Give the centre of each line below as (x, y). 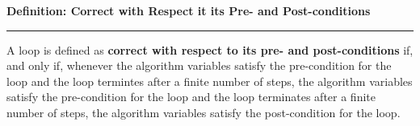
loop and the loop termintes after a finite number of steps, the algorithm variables (210, 81)
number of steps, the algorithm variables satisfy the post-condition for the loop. (204, 112)
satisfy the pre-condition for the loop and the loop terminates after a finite (191, 97)
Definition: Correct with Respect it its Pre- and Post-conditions (189, 10)
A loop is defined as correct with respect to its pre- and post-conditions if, (210, 49)
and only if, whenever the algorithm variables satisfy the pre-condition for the (199, 65)
